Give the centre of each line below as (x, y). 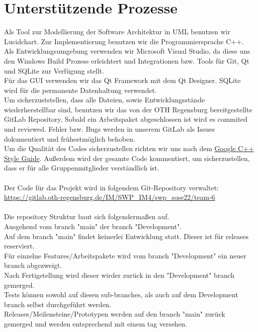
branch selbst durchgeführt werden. (58, 304)
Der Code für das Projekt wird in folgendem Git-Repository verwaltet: (111, 187)
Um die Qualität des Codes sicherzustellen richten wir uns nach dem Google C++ (129, 148)
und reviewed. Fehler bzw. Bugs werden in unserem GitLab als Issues (109, 129)
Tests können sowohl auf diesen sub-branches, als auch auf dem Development (121, 294)
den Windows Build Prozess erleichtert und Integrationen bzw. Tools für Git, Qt (127, 60)
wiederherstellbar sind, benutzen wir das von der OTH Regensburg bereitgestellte (128, 109)
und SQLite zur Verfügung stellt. (54, 70)
